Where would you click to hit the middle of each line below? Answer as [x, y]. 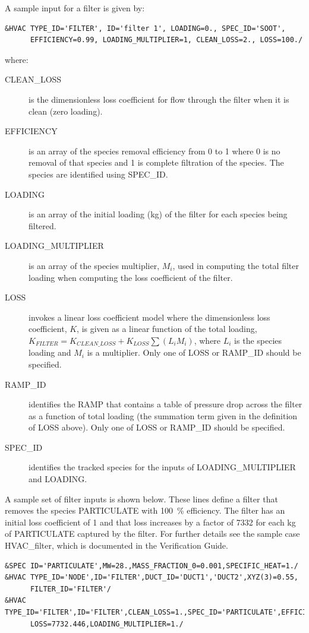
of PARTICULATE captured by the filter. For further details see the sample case [152, 534]
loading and [50, 352]
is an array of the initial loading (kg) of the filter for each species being [158, 214]
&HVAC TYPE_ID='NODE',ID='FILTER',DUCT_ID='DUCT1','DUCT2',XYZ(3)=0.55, [152, 577]
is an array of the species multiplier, [94, 265]
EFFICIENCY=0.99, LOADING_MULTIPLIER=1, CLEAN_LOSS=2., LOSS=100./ [166, 40]
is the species [258, 340]
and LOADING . [58, 479]
